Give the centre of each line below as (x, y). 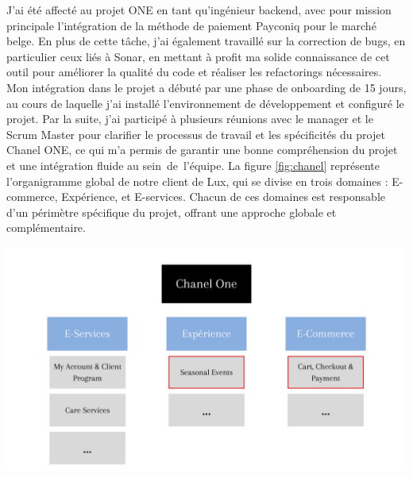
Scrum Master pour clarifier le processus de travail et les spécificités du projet (196, 134)
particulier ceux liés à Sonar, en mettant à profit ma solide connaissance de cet (198, 56)
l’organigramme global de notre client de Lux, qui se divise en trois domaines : (197, 181)
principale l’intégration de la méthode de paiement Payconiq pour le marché (191, 25)
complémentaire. (46, 227)
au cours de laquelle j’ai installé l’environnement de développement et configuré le (205, 103)
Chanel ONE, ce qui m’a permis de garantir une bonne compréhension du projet (202, 150)
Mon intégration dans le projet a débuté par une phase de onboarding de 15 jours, (206, 87)
